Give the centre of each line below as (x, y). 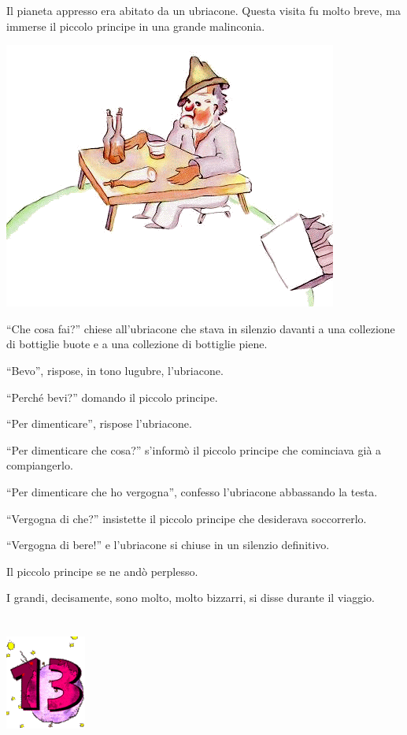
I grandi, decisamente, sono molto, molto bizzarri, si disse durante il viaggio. (191, 598)
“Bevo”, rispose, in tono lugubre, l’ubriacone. (115, 370)
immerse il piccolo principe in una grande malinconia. (136, 26)
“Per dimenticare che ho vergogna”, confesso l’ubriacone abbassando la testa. (192, 491)
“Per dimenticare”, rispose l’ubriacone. (99, 423)
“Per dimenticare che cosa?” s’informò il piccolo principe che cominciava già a (194, 449)
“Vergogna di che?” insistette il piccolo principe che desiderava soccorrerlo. (187, 518)
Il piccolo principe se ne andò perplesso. (102, 571)
